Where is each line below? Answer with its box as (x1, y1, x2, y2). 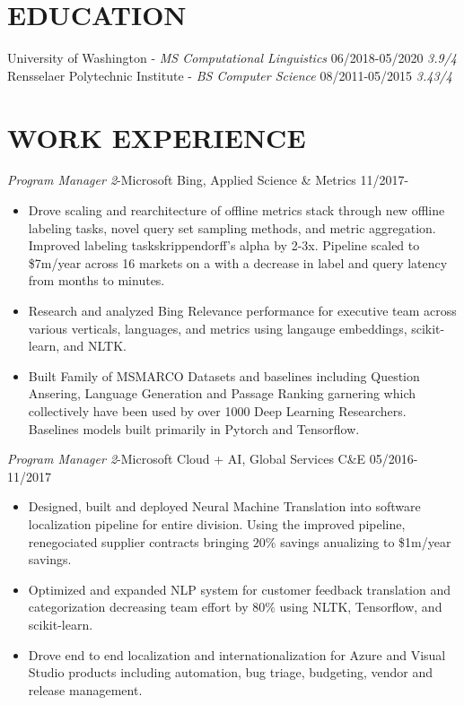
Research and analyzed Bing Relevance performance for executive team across (28, 301, 457, 319)
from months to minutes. (28, 271, 165, 290)
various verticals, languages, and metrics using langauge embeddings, (28, 318, 407, 337)
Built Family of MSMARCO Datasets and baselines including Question (28, 366, 420, 385)
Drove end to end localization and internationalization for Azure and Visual (28, 645, 446, 664)
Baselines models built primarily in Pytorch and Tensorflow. (28, 419, 360, 438)
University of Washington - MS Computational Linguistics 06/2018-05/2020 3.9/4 (7, 48, 457, 67)
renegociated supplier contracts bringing (28, 532, 250, 551)
